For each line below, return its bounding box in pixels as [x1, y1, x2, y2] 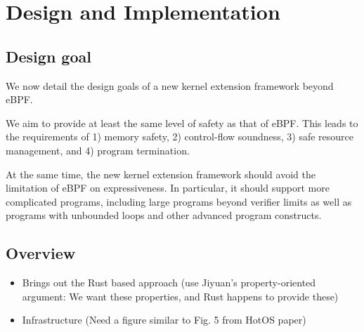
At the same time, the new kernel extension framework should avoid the [6, 166, 316, 181]
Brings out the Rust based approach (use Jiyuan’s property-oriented [22, 275, 316, 290]
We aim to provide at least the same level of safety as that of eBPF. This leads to [6, 115, 358, 130]
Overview [6, 242, 76, 264]
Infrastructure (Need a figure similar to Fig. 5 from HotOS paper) [22, 312, 306, 327]
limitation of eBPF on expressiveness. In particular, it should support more [6, 180, 330, 195]
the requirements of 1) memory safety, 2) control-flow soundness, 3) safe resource [6, 129, 353, 144]
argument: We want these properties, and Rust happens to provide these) [22, 288, 339, 303]
